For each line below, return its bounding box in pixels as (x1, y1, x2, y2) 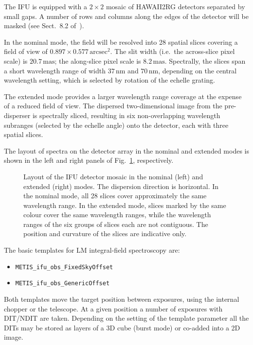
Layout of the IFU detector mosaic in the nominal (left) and (23, 171, 203, 181)
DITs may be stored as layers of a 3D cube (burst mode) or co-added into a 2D (4, 322, 240, 332)
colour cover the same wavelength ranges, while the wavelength (23, 209, 211, 220)
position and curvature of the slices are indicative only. (23, 228, 187, 239)
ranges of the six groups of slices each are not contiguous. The (23, 219, 208, 229)
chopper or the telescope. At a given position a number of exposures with (4, 303, 223, 313)
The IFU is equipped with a (4, 1, 87, 11)
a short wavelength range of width (4, 65, 106, 75)
